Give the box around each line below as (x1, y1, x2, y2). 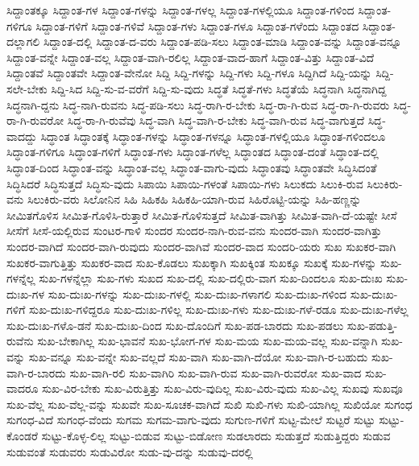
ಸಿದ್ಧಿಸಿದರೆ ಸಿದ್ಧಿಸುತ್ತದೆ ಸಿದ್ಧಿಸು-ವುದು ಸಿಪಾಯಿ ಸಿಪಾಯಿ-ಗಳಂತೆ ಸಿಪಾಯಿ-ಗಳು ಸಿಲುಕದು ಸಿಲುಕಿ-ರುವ (6, 175, 363, 192)
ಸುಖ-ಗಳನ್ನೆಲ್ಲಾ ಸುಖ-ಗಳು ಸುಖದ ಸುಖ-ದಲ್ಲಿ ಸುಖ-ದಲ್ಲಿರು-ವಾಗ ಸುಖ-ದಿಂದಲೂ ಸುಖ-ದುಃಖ (39, 270, 383, 287)
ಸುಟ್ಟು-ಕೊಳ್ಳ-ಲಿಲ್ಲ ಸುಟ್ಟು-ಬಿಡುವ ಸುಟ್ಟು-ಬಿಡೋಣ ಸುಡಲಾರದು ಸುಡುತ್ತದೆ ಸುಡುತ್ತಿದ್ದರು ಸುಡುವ (41, 427, 391, 444)
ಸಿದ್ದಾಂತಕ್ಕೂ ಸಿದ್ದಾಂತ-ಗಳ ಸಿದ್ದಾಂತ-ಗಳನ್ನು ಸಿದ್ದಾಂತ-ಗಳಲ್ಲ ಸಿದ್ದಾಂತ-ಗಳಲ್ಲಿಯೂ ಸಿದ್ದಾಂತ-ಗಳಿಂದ (6, 2, 355, 18)
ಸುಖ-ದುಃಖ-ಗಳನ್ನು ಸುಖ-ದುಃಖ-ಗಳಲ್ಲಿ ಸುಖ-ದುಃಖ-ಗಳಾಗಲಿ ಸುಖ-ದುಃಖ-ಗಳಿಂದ (48, 285, 347, 302)
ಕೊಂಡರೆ (6, 427, 38, 444)
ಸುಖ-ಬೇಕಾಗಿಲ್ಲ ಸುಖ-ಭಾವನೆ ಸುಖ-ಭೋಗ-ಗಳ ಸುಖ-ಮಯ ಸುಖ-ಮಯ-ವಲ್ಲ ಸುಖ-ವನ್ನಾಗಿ (37, 332, 378, 349)
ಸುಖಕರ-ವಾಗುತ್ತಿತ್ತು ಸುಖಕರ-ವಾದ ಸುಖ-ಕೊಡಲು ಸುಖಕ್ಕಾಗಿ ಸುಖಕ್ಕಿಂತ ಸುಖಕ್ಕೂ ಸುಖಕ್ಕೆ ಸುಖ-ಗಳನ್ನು (6, 254, 377, 270)
